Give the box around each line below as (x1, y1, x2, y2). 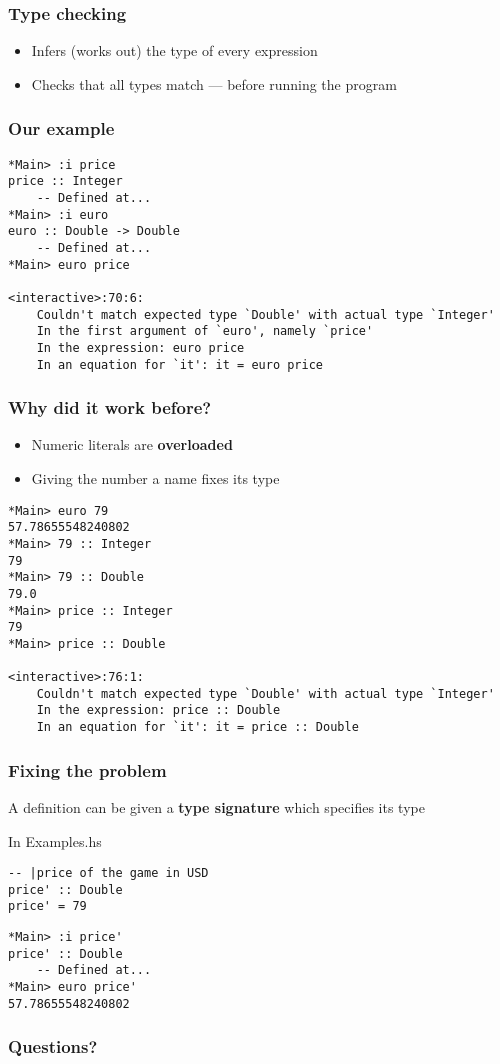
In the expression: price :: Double (36, 703, 281, 718)
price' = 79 (8, 899, 87, 914)
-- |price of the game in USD (8, 866, 209, 881)
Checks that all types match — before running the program (31, 73, 397, 94)
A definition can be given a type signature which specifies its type (8, 796, 425, 817)
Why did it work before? (8, 395, 212, 420)
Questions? (8, 1034, 98, 1059)
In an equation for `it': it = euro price (36, 357, 323, 372)
